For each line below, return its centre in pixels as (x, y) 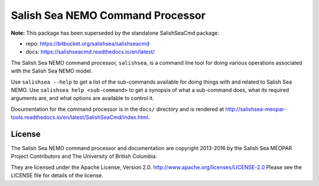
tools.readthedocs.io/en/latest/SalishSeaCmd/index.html (80, 117)
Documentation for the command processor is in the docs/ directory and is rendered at (118, 109)
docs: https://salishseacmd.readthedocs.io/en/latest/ (90, 52)
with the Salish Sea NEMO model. (52, 71)
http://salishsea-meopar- (256, 109)
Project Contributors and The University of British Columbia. (84, 157)
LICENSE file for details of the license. (57, 175)
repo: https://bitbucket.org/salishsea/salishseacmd (88, 44)
